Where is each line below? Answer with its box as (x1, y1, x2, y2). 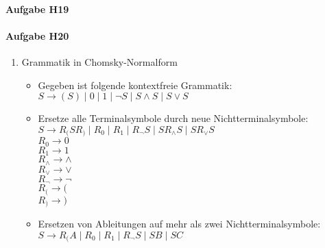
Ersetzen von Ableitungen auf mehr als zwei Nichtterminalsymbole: (38, 216, 321, 231)
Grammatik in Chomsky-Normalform (21, 54, 178, 69)
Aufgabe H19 (5, 1, 69, 16)
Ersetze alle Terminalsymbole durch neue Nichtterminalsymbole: (38, 111, 309, 125)
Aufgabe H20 (5, 28, 69, 42)
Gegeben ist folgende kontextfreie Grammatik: (38, 77, 232, 92)
